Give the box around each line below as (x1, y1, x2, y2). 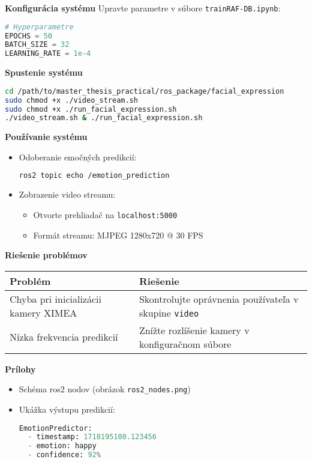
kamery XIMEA (10, 305, 77, 320)
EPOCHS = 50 (5, 31, 52, 40)
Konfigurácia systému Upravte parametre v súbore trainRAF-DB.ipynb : (5, 2, 281, 14)
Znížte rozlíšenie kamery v (139, 323, 250, 337)
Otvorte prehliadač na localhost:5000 (33, 208, 178, 220)
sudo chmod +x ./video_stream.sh (5, 96, 138, 105)
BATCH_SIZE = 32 (5, 40, 70, 49)
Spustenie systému (5, 66, 83, 79)
